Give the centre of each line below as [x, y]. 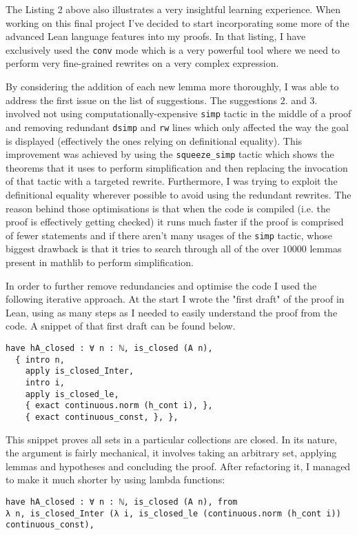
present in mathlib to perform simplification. [100, 262]
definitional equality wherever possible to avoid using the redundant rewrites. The [178, 194]
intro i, [45, 382]
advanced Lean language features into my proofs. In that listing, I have [156, 36]
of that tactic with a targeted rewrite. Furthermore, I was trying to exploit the [172, 181]
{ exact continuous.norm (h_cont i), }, [119, 406]
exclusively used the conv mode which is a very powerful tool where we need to [173, 49]
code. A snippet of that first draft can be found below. [121, 326]
